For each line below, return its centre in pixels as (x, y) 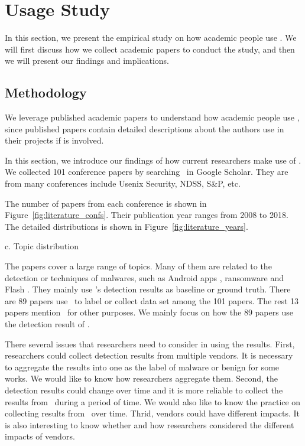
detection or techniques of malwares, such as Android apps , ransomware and (144, 277)
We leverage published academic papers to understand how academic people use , (152, 117)
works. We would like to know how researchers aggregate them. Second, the (141, 378)
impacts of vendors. (40, 436)
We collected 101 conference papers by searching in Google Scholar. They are (147, 172)
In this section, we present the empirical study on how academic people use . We (151, 38)
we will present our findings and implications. (87, 61)
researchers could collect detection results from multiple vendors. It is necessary (149, 355)
